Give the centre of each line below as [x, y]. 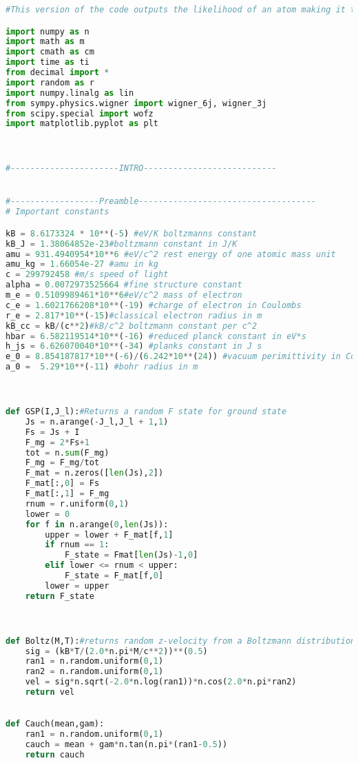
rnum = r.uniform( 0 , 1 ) [77, 503]
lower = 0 [48, 514]
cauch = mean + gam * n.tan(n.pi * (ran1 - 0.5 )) [126, 745]
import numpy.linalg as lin [70, 93]
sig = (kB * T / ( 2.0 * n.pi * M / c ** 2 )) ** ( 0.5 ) [116, 651]
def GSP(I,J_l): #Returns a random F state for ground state [146, 412]
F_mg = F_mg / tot [62, 463]
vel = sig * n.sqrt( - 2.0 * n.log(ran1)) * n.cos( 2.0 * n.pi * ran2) [161, 682]
